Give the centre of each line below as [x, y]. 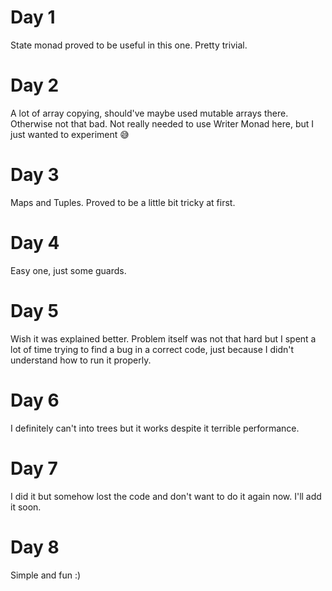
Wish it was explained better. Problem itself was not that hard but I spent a [163, 338]
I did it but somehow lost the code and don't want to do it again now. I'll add [166, 496]
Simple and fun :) [46, 575]
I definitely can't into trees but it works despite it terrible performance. [155, 428]
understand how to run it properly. [81, 360]
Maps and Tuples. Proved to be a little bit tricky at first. [123, 202]
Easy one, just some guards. [68, 270]
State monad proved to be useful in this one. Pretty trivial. [129, 45]
